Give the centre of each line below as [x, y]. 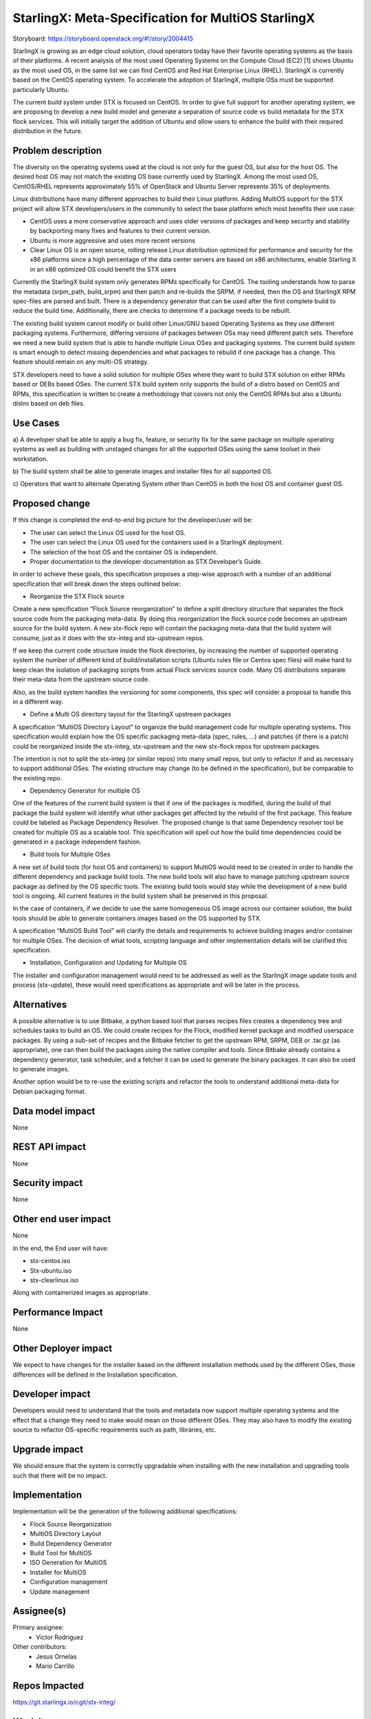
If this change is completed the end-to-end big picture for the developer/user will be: [133, 520]
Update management [60, 1591]
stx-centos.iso [50, 1261]
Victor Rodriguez [60, 1637]
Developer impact [52, 1394]
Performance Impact [58, 1312]
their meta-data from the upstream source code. [81, 679]
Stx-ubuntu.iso [51, 1270]
